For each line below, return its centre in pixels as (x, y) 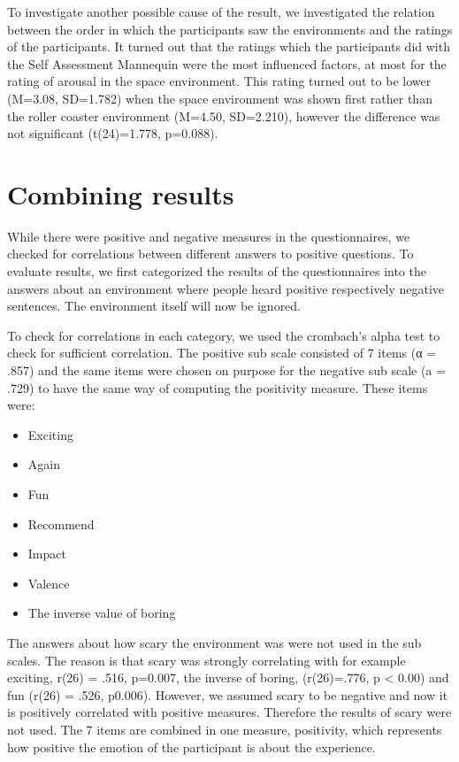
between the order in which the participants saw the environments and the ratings (230, 29)
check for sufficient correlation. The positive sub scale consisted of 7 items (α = (222, 353)
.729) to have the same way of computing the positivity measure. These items (218, 387)
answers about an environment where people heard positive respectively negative (226, 288)
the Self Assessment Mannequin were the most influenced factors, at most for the (227, 63)
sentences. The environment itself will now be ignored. (154, 306)
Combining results (121, 193)
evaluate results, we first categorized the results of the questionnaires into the (217, 271)
